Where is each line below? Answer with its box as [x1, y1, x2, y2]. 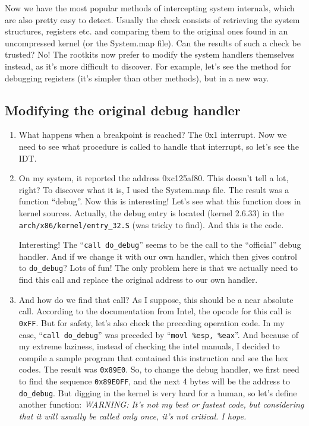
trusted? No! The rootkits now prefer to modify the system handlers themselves [5, 48, 295, 61]
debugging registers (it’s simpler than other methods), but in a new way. [5, 71, 269, 84]
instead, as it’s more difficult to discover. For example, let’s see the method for [5, 59, 291, 72]
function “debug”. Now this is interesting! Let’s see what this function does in [18, 195, 301, 207]
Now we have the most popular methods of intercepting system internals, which [5, 2, 295, 14]
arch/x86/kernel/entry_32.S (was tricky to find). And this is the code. [18, 218, 284, 231]
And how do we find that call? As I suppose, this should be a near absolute [18, 293, 294, 305]
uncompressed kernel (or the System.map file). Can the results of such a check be [5, 36, 301, 49]
